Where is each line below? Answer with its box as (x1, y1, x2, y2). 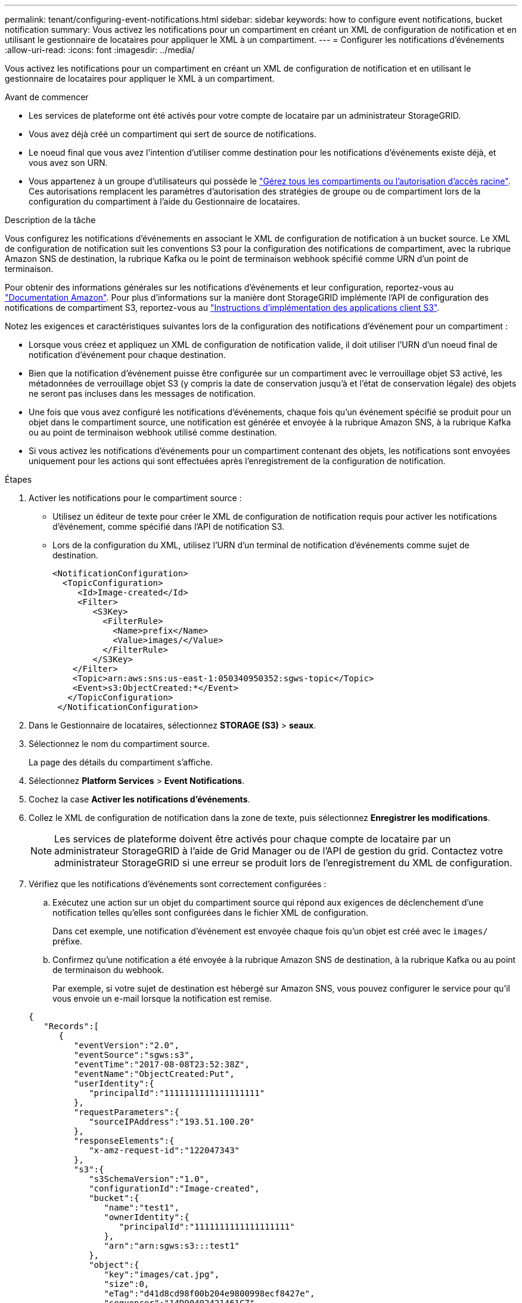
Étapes (5, 474, 32, 484)
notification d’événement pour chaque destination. (29, 350, 226, 360)
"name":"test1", (104, 1203, 179, 1212)
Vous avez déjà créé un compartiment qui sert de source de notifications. (29, 129, 316, 139)
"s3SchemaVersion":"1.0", (89, 1174, 210, 1184)
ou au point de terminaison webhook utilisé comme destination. (29, 427, 277, 437)
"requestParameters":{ (73, 1107, 179, 1117)
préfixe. (52, 936, 82, 946)
